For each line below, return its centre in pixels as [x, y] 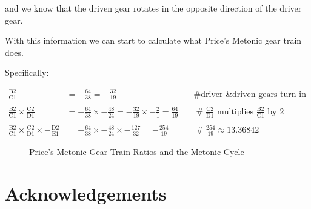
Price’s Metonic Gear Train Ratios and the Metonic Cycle [137, 152]
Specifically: [27, 72]
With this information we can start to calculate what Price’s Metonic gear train [153, 40]
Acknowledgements [86, 193]
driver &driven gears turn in [253, 94]
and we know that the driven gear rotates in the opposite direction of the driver [153, 8]
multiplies [236, 112]
